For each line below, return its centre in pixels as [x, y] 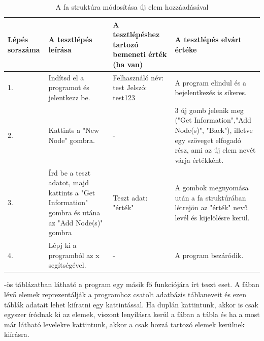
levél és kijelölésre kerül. [212, 217]
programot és [69, 87]
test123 [124, 97]
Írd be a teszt [70, 172]
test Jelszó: [130, 87]
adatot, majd [69, 182]
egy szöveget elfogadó [208, 140]
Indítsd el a [66, 77]
